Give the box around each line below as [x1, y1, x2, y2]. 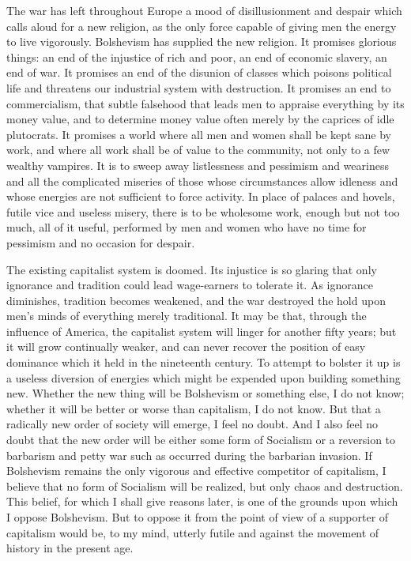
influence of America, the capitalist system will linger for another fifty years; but [6, 322, 397, 339]
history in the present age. [6, 540, 134, 556]
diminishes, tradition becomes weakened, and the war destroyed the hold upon [6, 292, 386, 308]
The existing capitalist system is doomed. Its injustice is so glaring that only [6, 261, 377, 277]
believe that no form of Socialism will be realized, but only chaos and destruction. [6, 477, 403, 494]
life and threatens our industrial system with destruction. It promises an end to [6, 79, 391, 96]
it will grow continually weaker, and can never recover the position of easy [6, 338, 366, 355]
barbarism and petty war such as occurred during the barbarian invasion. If [6, 446, 372, 463]
